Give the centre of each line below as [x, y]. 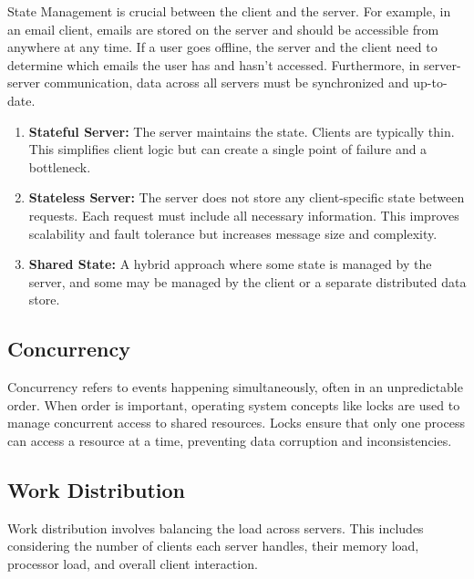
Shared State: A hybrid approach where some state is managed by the [230, 264]
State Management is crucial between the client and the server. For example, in [229, 11]
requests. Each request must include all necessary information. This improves [244, 215]
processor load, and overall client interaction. [133, 563]
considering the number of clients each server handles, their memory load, [213, 546]
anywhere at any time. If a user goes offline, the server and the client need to [222, 47]
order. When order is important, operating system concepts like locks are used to [234, 404]
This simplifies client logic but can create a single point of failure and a [228, 149]
